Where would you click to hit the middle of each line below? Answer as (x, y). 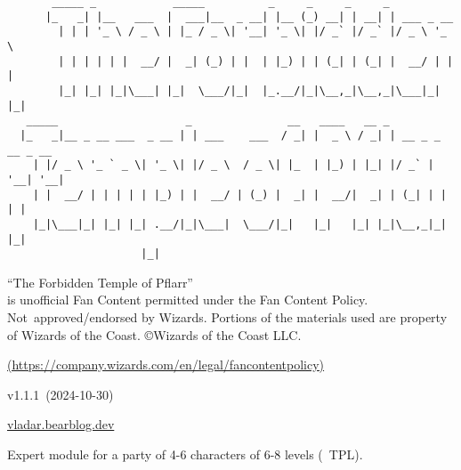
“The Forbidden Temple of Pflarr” (100, 282)
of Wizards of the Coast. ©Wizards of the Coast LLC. (154, 334)
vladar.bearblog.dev (61, 424)
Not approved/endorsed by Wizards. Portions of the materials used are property (227, 317)
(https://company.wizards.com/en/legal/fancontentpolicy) (166, 365)
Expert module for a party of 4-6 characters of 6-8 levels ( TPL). (185, 454)
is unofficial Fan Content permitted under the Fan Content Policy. (188, 300)
